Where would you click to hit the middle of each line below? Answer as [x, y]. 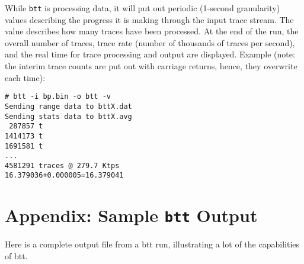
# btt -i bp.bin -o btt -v [58, 97]
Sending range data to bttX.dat [68, 106]
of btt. [16, 255]
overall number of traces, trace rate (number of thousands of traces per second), [150, 42]
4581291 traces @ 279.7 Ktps [62, 165]
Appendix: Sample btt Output [131, 215]
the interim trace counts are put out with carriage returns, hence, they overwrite [151, 66]
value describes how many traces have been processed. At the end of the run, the [152, 31]
